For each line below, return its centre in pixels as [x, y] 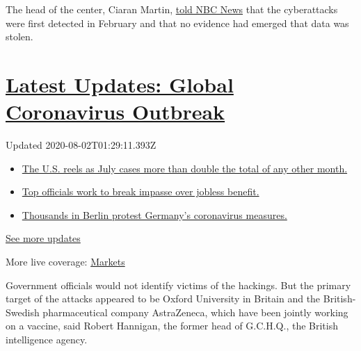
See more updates [43, 238]
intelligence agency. [47, 340]
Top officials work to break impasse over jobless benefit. [141, 191]
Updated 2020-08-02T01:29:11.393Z [81, 145]
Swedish [23, 312]
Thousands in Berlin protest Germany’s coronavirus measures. [154, 214]
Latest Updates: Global [120, 84]
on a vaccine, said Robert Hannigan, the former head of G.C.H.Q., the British [172, 326]
